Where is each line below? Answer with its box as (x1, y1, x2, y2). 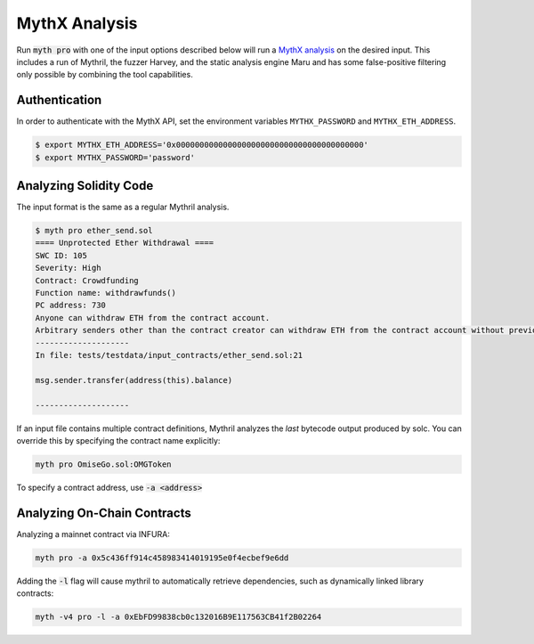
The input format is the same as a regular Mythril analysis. (16, 201, 230, 213)
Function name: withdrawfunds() (35, 288, 177, 298)
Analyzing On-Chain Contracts (16, 505, 191, 520)
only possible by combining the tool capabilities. (16, 69, 193, 80)
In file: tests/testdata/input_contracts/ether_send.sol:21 (35, 350, 303, 360)
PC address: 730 (35, 300, 107, 311)
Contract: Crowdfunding (35, 275, 140, 285)
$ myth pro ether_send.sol (35, 225, 153, 236)
